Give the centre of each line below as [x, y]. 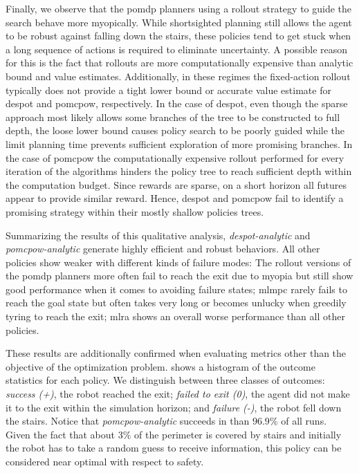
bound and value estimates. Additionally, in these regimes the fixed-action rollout [178, 76]
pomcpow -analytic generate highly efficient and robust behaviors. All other [163, 249]
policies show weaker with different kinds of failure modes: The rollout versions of [178, 262]
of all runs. [304, 421]
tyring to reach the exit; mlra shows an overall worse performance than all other [175, 316]
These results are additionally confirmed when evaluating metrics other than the [176, 353]
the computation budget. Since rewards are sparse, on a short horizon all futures [176, 184]
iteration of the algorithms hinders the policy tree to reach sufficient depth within [179, 171]
